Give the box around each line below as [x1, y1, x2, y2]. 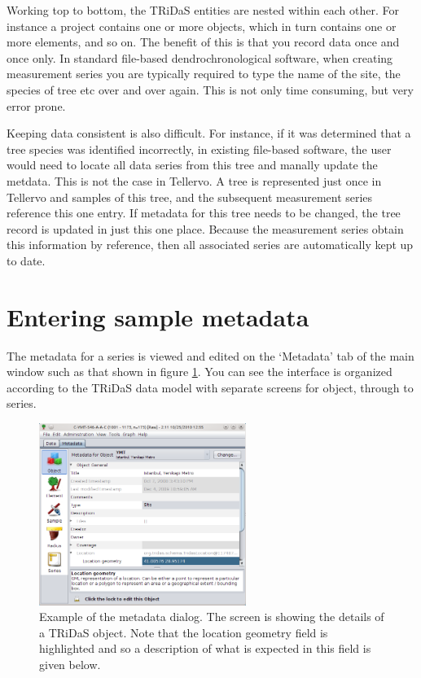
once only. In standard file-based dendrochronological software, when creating [7, 49, 393, 66]
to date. [7, 252, 46, 269]
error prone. [7, 97, 66, 114]
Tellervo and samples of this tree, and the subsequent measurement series [7, 188, 373, 205]
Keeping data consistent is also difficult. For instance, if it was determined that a [7, 125, 411, 142]
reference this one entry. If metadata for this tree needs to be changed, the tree [7, 204, 401, 221]
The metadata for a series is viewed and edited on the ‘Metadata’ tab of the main [7, 347, 414, 364]
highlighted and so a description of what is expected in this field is [39, 640, 371, 657]
